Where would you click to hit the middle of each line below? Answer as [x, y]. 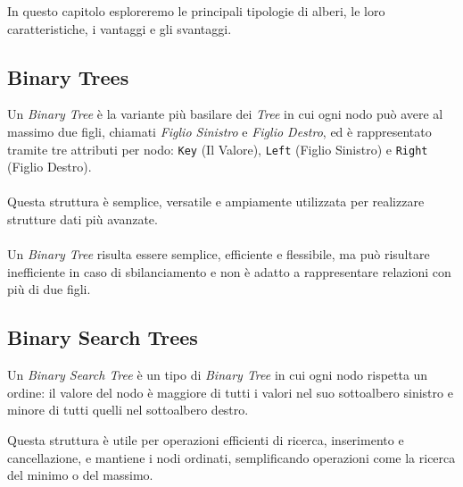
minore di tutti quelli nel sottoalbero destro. [128, 410]
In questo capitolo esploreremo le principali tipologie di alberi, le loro [196, 11]
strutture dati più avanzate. [83, 219]
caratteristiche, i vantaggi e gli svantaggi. [120, 28]
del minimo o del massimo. [80, 475]
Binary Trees [68, 76]
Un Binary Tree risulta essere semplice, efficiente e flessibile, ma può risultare [219, 254]
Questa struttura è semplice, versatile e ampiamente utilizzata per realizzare [216, 202]
